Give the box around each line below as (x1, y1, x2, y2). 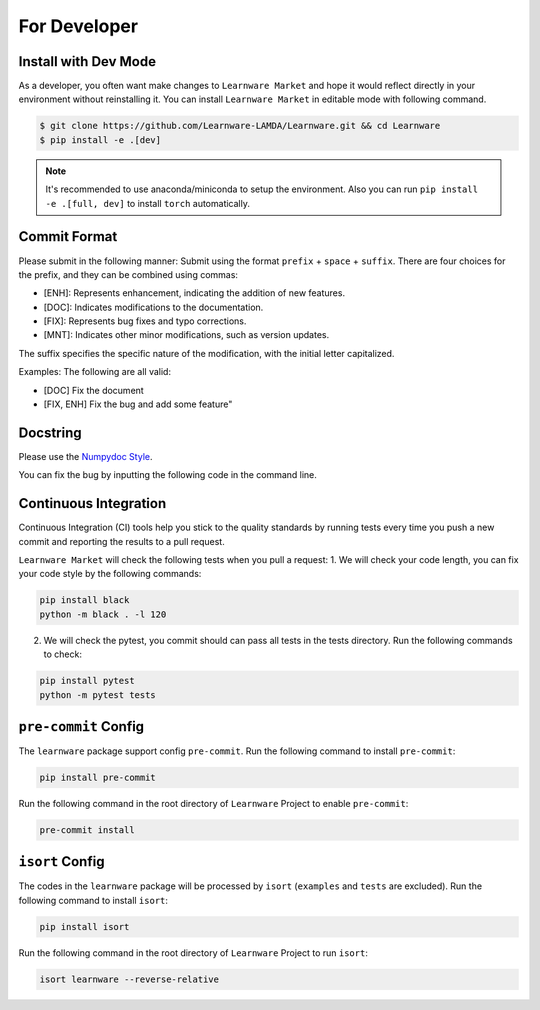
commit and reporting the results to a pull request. (18, 535, 225, 547)
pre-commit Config (18, 718, 145, 735)
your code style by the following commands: (18, 568, 202, 580)
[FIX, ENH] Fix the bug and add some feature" (43, 398, 233, 410)
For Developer (18, 15, 139, 37)
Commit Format (18, 228, 118, 245)
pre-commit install (39, 824, 135, 835)
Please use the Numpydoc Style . (18, 450, 153, 462)
